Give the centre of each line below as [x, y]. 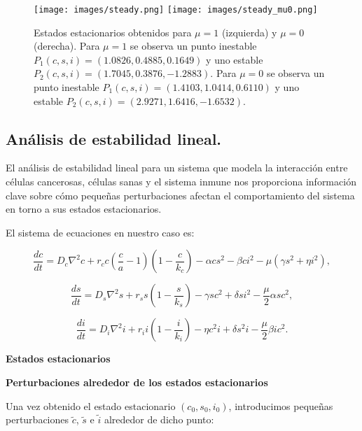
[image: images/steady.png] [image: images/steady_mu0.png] [176, 10]
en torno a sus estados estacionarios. [84, 209]
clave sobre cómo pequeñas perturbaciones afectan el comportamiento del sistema [180, 195]
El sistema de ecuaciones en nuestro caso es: [100, 232]
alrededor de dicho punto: [159, 419]
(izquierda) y [249, 32]
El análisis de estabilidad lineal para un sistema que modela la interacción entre [177, 168]
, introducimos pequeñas [281, 405]
